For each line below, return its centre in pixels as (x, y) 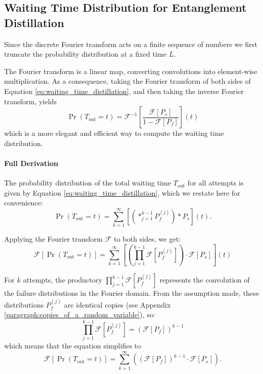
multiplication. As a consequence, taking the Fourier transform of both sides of (127, 81)
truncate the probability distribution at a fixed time (85, 54)
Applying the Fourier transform (53, 239)
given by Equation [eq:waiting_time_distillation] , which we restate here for (122, 192)
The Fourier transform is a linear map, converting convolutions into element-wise (131, 71)
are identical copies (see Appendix (117, 304)
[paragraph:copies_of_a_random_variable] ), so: (80, 314)
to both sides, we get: (147, 239)
